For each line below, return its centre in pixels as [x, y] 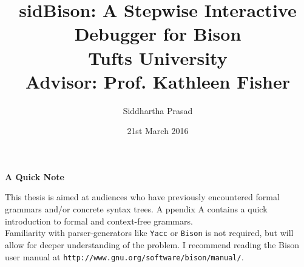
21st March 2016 [158, 131]
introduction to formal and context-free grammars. [99, 221]
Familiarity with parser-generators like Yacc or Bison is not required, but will [149, 233]
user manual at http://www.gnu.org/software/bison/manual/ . [124, 256]
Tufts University [158, 57]
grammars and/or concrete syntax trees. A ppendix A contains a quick [136, 209]
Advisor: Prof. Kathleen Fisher [158, 81]
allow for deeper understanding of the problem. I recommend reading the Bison [152, 244]
